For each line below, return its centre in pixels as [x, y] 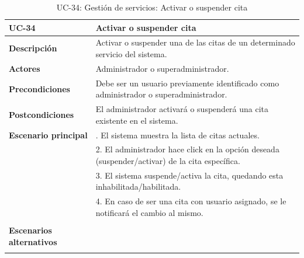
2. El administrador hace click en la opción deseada [187, 149]
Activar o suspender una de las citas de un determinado [195, 42]
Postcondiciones [42, 114]
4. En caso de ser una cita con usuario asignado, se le [191, 201]
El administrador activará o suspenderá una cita [182, 109]
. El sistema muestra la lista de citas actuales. [177, 135]
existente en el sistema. [137, 120]
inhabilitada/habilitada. [138, 186]
